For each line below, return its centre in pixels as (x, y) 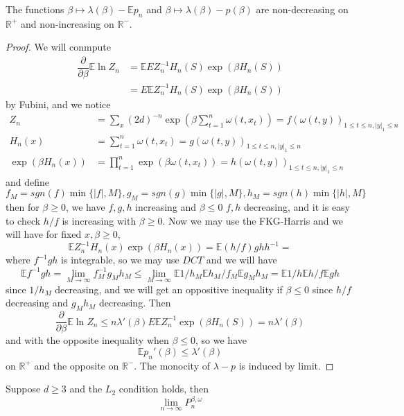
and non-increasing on (68, 23)
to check (23, 220)
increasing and (166, 207)
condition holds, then (164, 389)
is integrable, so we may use (120, 260)
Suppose (23, 389)
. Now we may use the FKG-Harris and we (253, 220)
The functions (35, 9)
